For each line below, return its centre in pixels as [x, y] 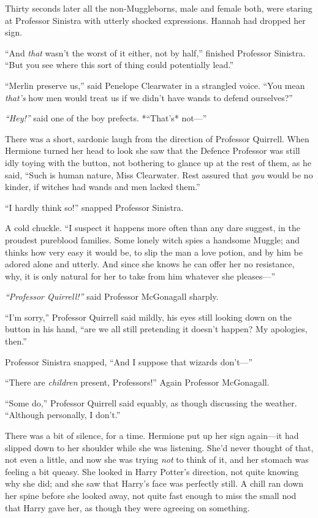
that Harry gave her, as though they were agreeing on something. [127, 507]
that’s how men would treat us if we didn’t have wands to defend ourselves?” [149, 97]
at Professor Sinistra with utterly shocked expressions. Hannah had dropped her [155, 20]
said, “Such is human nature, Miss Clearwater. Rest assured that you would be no [159, 174]
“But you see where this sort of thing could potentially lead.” [119, 65]
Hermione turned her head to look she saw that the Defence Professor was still [153, 150]
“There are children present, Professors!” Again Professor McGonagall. [137, 382]
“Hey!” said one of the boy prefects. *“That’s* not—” [106, 118]
